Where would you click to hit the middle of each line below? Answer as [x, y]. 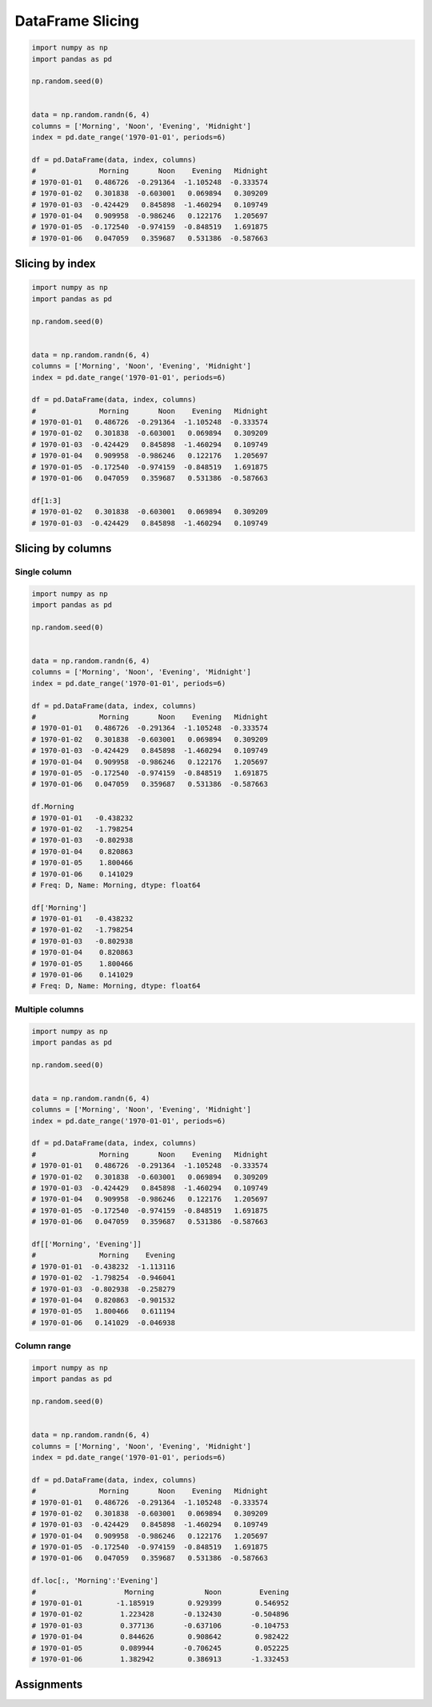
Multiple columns [49, 1009]
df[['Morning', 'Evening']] [86, 1244]
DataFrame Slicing [77, 21]
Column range [43, 1346]
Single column [43, 571]
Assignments [49, 1685]
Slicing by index [55, 264]
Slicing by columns [63, 548]
